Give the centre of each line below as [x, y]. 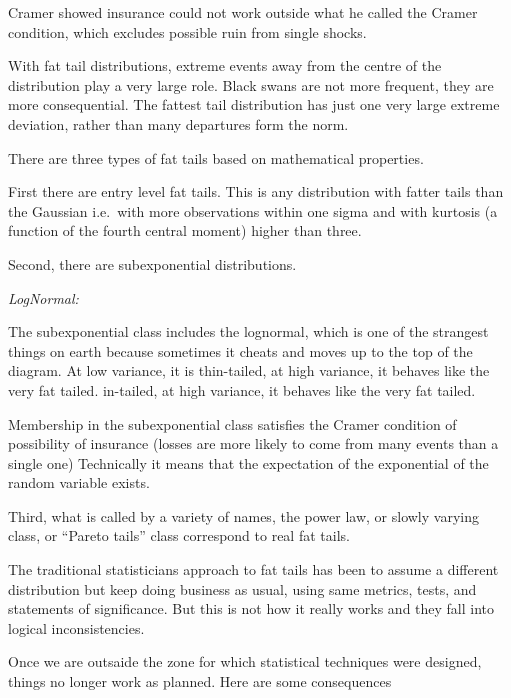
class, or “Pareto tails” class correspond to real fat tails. [179, 535]
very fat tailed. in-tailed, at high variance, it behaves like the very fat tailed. [242, 389]
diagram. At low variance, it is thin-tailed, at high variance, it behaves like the [249, 370]
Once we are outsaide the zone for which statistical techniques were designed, [245, 661]
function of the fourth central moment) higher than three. [185, 230]
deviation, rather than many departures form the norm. [178, 123]
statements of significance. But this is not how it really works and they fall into [251, 608]
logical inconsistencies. [76, 627]
